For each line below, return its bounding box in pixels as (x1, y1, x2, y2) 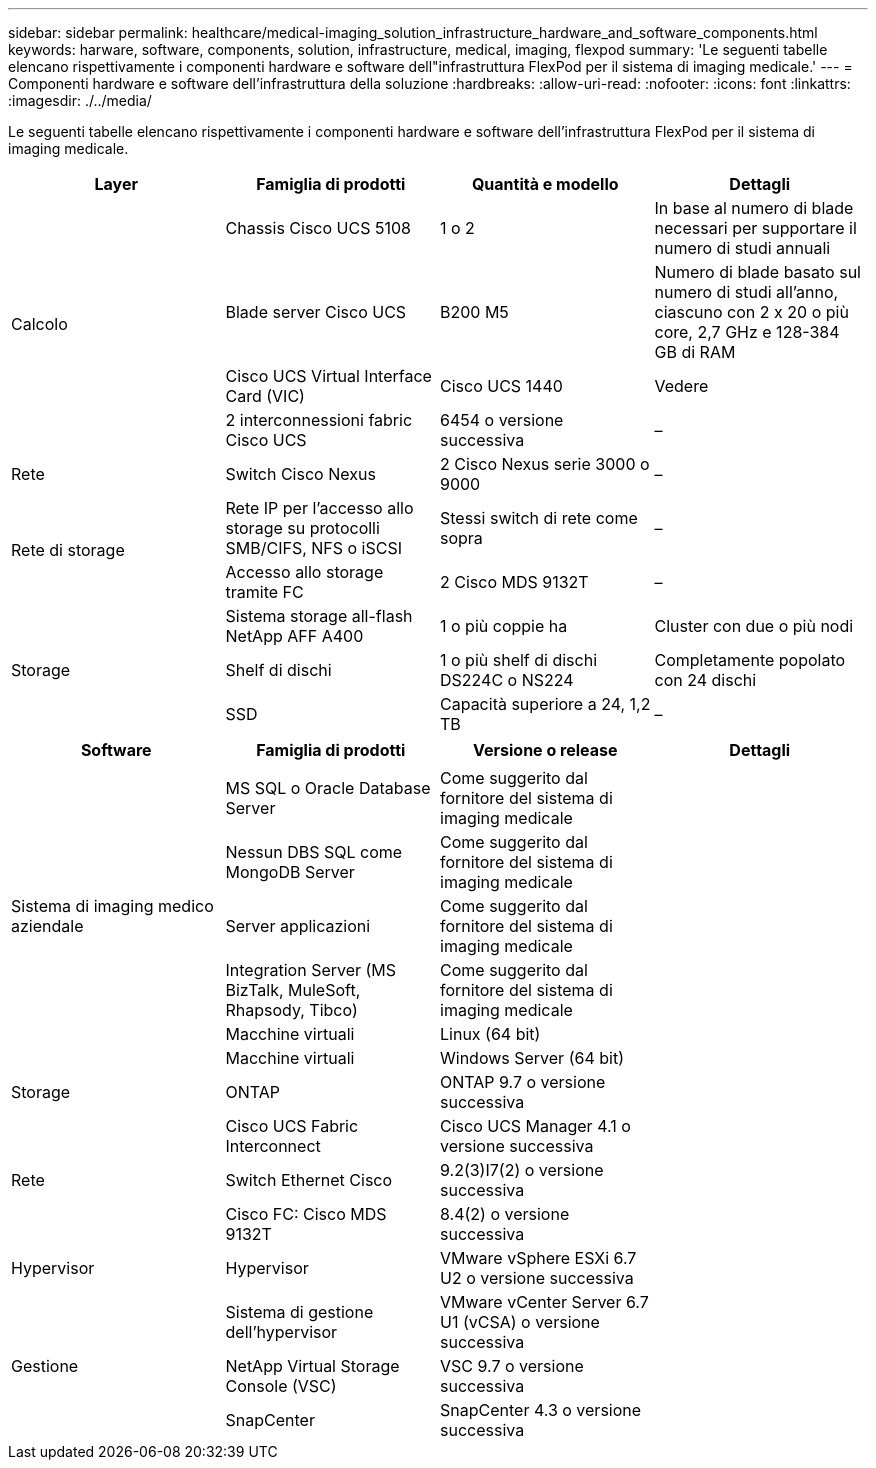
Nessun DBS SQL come (225, 842, 403, 862)
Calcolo (11, 314, 68, 334)
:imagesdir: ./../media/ (8, 92, 152, 109)
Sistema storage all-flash (225, 606, 413, 626)
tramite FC (225, 582, 304, 602)
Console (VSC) (225, 1376, 337, 1396)
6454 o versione (440, 410, 564, 430)
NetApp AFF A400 (225, 626, 364, 646)
